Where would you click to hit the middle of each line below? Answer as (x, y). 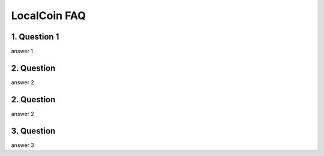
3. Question (33, 131)
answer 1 (22, 51)
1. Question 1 (35, 37)
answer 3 (22, 145)
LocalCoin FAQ (49, 16)
